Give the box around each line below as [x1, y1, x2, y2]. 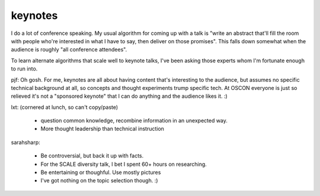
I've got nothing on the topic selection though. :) [40, 177, 158, 184]
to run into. [11, 65, 38, 72]
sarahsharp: [11, 139, 41, 146]
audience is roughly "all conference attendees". [11, 46, 127, 53]
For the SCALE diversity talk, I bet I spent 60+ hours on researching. [40, 160, 207, 168]
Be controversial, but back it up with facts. [40, 152, 144, 159]
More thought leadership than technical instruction [40, 125, 164, 133]
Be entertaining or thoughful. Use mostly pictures [40, 169, 161, 176]
